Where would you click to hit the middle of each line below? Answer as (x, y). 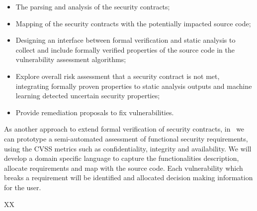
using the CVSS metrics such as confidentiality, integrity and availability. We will (128, 148)
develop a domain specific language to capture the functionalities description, (122, 158)
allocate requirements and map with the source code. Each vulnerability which (124, 168)
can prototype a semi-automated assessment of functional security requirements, (126, 138)
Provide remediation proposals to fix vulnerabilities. (95, 112)
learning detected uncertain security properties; (88, 96)
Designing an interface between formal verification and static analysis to (126, 40)
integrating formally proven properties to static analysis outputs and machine (134, 86)
